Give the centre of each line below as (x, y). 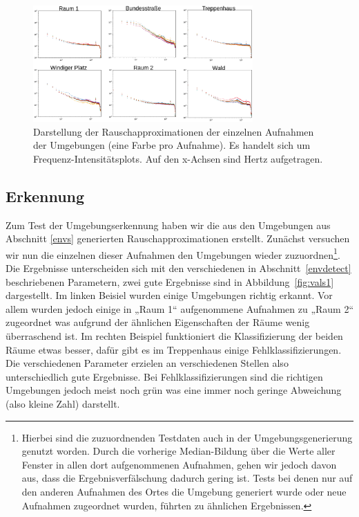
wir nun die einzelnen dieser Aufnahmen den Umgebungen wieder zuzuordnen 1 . (173, 253)
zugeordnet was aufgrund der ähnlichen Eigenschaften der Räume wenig (158, 322)
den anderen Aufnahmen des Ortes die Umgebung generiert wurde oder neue (184, 491)
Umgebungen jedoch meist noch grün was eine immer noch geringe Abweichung (174, 390)
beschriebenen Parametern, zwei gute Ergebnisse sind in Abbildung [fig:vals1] (170, 281)
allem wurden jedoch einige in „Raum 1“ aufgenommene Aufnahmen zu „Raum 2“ (180, 308)
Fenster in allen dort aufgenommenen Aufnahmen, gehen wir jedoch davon (179, 464)
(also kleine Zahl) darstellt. (63, 403)
